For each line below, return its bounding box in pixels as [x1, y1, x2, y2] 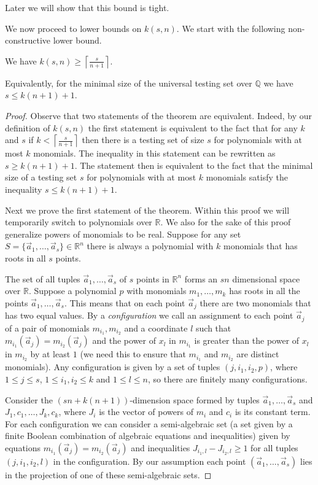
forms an [184, 272, 218, 285]
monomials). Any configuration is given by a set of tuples [5, 360, 220, 373]
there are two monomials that [200, 296, 311, 309]
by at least [30, 347, 71, 360]
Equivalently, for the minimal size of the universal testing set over [5, 76, 252, 89]
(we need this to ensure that [80, 347, 186, 360]
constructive [5, 34, 51, 47]
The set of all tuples [5, 272, 80, 285]
